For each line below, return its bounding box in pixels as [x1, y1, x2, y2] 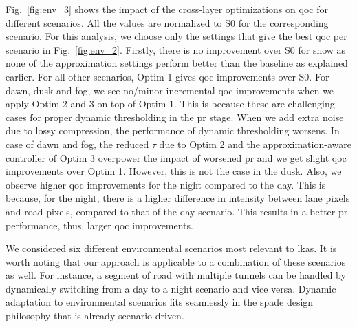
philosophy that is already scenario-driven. [6, 308, 184, 323]
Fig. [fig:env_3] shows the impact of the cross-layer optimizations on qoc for [6, 2, 328, 16]
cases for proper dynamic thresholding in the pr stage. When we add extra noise [6, 109, 344, 124]
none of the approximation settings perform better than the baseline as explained [6, 56, 348, 70]
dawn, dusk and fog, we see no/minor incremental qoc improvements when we [6, 83, 334, 97]
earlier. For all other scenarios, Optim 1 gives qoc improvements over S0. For [6, 69, 329, 83]
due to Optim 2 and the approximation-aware [159, 136, 351, 151]
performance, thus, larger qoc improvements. [6, 218, 193, 232]
